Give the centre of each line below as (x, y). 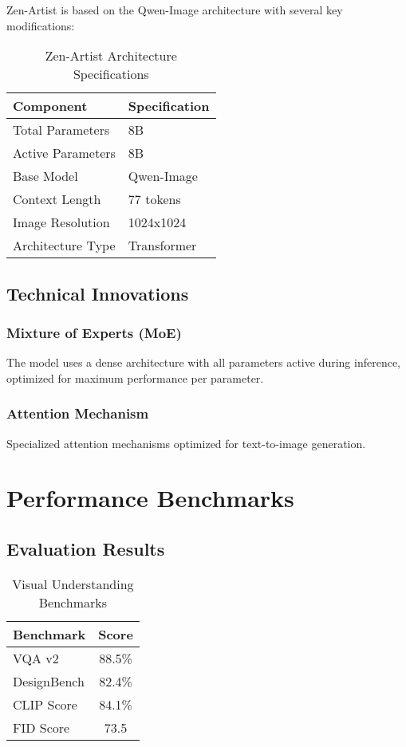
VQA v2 (36, 658)
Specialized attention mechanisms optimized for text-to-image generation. (186, 443)
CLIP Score (45, 704)
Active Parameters (64, 153)
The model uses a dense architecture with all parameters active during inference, (204, 362)
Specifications (111, 74)
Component (50, 106)
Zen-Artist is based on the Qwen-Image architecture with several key (175, 10)
